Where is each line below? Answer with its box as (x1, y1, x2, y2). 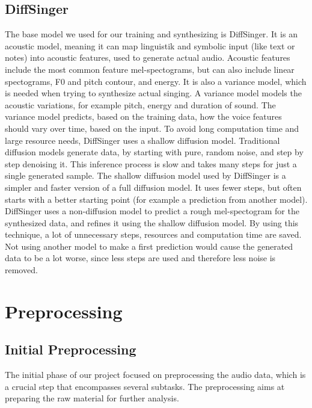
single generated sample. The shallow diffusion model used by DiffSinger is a (5, 169, 286, 182)
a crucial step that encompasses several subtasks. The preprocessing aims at (5, 380, 285, 392)
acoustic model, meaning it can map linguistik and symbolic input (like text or (5, 39, 295, 52)
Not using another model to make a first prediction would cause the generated (5, 240, 293, 252)
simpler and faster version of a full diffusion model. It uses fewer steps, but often (5, 181, 302, 193)
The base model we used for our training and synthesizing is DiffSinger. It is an (5, 28, 298, 40)
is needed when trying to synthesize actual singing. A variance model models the (5, 87, 302, 99)
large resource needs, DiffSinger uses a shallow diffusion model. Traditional (5, 134, 280, 146)
